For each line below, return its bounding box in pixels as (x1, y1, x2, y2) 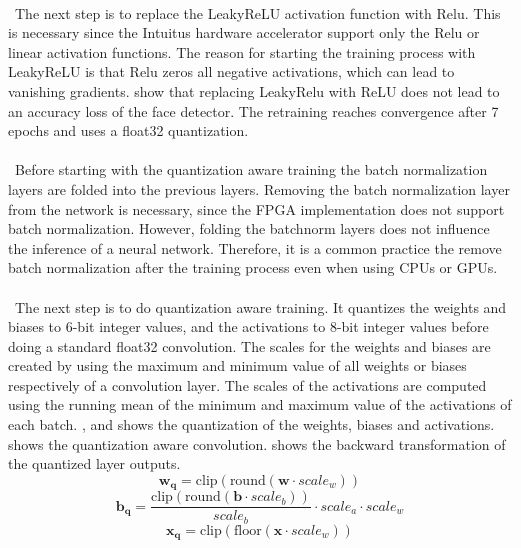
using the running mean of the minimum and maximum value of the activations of (8, 394, 512, 415)
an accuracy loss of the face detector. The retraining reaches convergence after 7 (8, 100, 499, 121)
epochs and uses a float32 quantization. (8, 120, 249, 141)
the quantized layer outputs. (8, 453, 181, 474)
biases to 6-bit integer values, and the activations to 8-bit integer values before (8, 316, 489, 337)
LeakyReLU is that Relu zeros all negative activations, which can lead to (8, 61, 455, 82)
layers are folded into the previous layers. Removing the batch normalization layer (8, 178, 510, 199)
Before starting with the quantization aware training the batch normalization (14, 159, 488, 180)
